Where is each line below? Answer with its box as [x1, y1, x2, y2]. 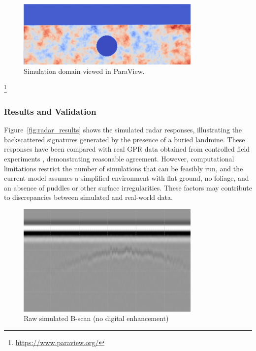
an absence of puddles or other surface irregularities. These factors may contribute [4, 182, 252, 192]
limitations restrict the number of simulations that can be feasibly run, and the [4, 163, 243, 173]
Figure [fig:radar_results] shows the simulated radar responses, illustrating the [4, 125, 242, 135]
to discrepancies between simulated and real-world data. [4, 192, 173, 202]
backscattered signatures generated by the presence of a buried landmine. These [4, 134, 245, 144]
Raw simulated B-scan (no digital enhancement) [24, 313, 169, 323]
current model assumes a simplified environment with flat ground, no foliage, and [4, 173, 249, 183]
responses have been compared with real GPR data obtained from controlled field [4, 144, 250, 154]
